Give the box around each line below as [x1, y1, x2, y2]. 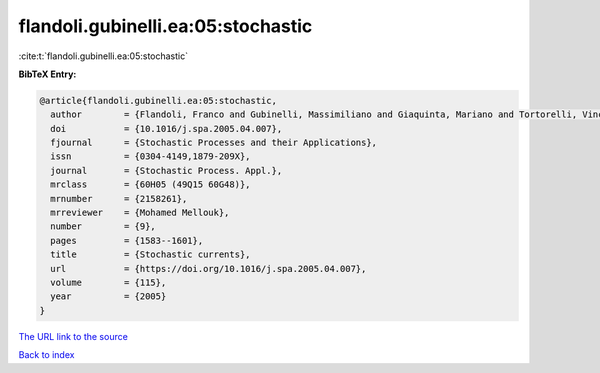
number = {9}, [50, 221, 157, 232]
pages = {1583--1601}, [50, 235, 204, 246]
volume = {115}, [50, 277, 167, 288]
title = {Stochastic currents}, [50, 249, 251, 260]
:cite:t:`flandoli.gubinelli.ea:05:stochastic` [18, 50, 189, 62]
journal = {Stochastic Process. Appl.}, [50, 165, 283, 176]
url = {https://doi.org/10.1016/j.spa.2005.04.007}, [50, 263, 367, 274]
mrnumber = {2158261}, [50, 193, 188, 204]
